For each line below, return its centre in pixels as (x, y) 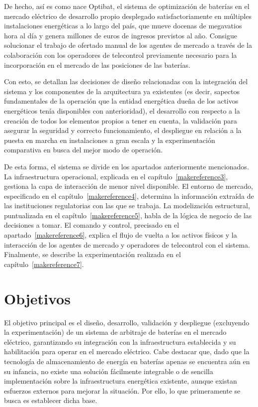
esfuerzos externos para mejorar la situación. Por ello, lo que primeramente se (122, 390)
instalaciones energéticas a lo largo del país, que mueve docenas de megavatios (123, 26)
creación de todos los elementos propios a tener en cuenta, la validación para (121, 120)
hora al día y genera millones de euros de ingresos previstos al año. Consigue (121, 35)
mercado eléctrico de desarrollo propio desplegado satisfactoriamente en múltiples (128, 16)
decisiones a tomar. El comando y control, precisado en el (92, 225)
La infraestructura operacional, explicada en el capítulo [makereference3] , (116, 176)
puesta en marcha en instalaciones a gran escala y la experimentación (110, 140)
